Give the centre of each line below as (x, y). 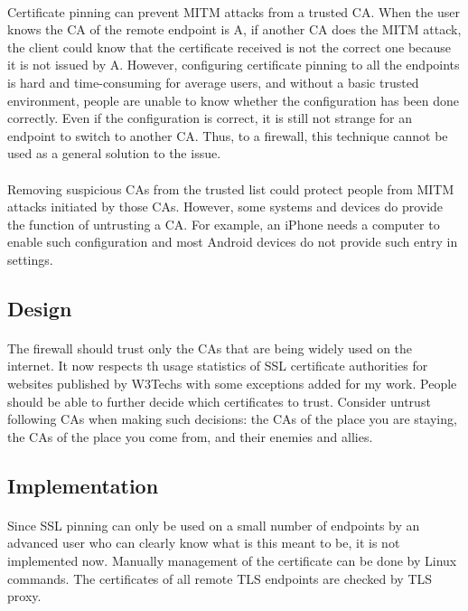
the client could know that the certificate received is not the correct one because (229, 47)
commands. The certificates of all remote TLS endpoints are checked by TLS (220, 578)
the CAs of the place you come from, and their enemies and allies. (190, 436)
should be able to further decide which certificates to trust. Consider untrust (219, 401)
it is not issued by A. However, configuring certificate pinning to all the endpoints (234, 65)
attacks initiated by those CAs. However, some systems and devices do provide (225, 207)
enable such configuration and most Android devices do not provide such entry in (233, 242)
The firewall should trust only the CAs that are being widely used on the (210, 348)
